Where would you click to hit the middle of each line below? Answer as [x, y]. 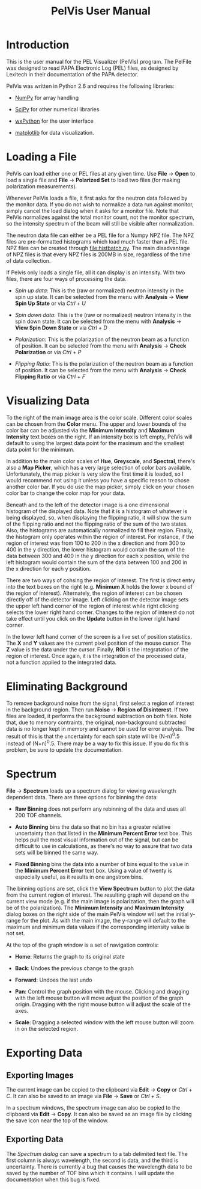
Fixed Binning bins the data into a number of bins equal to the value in [102, 864]
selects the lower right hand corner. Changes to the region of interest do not [100, 612]
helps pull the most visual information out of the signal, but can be [97, 840]
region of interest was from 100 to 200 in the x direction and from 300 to [96, 543]
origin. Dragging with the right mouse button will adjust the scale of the [103, 1004]
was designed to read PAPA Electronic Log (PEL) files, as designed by [92, 68]
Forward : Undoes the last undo [53, 980]
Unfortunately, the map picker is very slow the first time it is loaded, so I [95, 474]
